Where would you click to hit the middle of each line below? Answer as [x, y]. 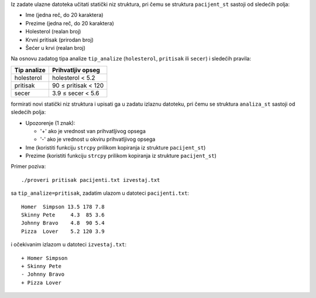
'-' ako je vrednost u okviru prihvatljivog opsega [98, 139]
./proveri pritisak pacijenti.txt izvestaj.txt [91, 180]
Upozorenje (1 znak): [50, 123]
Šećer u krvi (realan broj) [56, 48]
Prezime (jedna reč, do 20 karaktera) [70, 23]
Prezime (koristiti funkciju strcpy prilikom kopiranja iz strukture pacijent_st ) [121, 156]
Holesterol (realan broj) [53, 32]
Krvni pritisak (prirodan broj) [59, 40]
